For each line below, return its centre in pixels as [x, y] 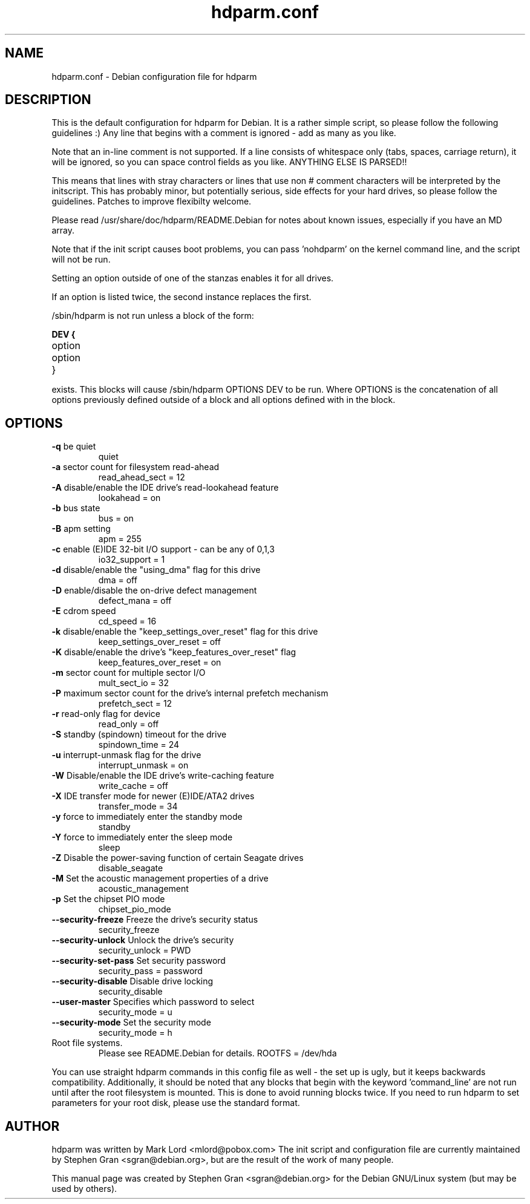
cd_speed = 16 [127, 621]
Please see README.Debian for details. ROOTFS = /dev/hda [218, 1053]
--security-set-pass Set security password [139, 961]
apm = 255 [120, 539]
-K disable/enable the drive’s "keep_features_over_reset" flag [174, 652]
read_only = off [129, 724]
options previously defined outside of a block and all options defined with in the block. [224, 400]
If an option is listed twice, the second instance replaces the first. [182, 297]
